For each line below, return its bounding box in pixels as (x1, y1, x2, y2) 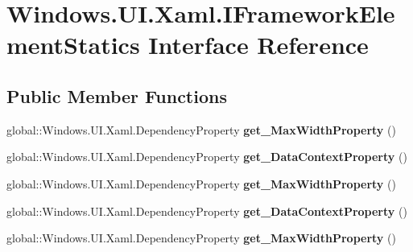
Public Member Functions (6, 83, 227, 108)
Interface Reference (148, 28, 369, 61)
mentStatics (6, 28, 140, 61)
